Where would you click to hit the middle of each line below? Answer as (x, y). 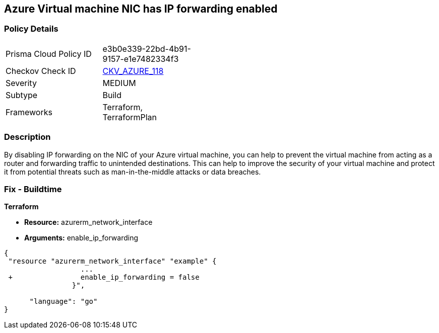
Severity (21, 83)
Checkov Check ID (41, 71)
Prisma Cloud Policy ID (49, 54)
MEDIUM (119, 83)
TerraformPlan (130, 117)
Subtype (22, 95)
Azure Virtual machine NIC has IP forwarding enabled (141, 9)
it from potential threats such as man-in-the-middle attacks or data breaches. (133, 172)
